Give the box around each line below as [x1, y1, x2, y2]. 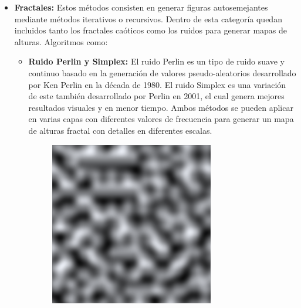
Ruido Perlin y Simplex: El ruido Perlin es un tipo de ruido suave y [28, 55, 285, 67]
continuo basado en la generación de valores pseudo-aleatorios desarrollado [28, 66, 296, 79]
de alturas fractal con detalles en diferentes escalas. [28, 124, 212, 136]
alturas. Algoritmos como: [14, 35, 108, 48]
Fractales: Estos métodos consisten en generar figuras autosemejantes [14, 1, 268, 13]
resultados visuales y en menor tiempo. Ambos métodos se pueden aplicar [28, 101, 293, 113]
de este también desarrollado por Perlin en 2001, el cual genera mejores [28, 90, 285, 102]
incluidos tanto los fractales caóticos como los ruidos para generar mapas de [14, 24, 288, 36]
